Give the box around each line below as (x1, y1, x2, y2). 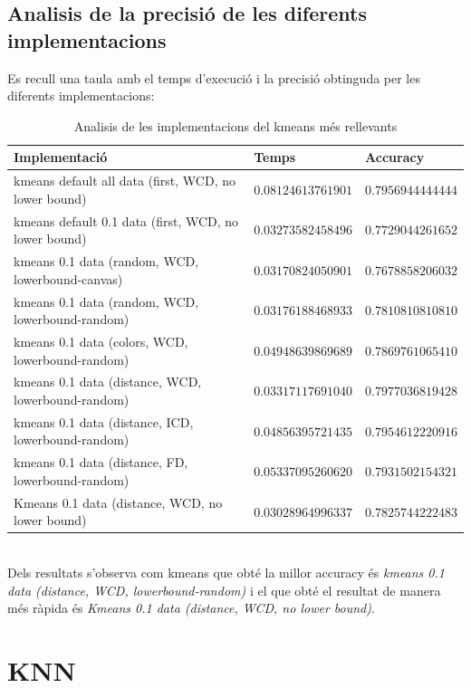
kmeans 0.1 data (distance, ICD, (14, 412, 194, 431)
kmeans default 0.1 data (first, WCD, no (14, 211, 239, 230)
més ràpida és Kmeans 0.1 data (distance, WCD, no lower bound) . (7, 598, 375, 617)
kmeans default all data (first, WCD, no (14, 171, 236, 190)
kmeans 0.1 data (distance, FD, (14, 453, 188, 472)
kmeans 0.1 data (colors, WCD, (14, 331, 188, 350)
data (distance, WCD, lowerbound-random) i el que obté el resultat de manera (7, 580, 441, 599)
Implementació (14, 148, 108, 167)
